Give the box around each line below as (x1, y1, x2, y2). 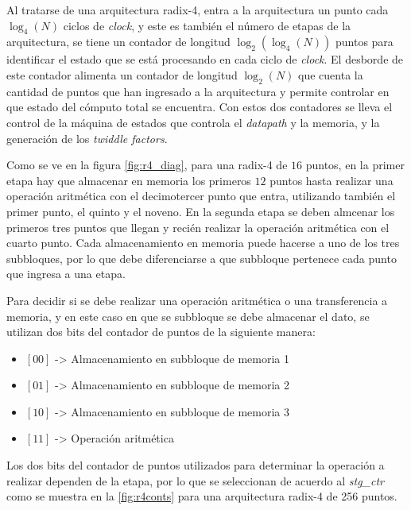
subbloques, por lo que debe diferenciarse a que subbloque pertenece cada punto (6, 249, 397, 266)
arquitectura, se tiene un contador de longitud (6, 33, 231, 50)
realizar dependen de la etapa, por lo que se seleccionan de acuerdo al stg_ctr (6, 472, 384, 489)
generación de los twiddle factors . (6, 129, 168, 146)
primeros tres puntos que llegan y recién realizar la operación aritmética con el (6, 218, 390, 235)
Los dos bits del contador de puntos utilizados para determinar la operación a (6, 457, 385, 473)
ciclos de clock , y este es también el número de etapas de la (63, 17, 351, 33)
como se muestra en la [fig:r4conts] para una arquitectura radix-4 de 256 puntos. (6, 488, 397, 504)
